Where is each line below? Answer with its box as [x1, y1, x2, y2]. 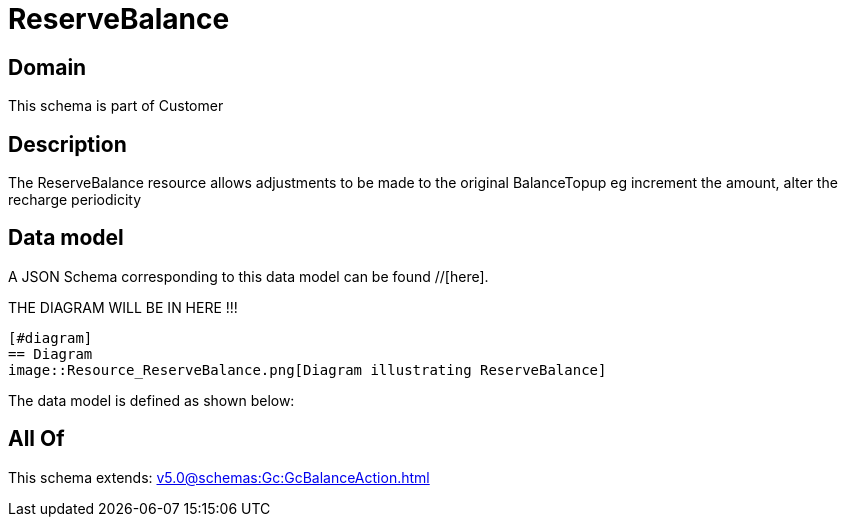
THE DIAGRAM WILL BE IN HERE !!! [8, 298, 238, 316]
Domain [8, 54, 87, 80]
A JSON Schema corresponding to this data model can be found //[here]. [8, 267, 489, 285]
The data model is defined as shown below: [8, 391, 295, 409]
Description [8, 131, 127, 157]
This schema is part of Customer [8, 97, 224, 115]
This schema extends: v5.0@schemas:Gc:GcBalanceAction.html [8, 468, 430, 486]
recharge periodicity [8, 191, 142, 209]
